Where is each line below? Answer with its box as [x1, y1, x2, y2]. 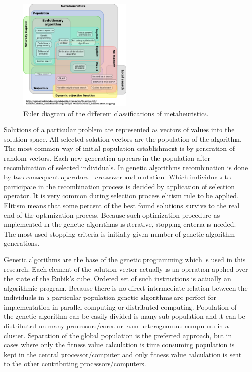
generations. [4, 238, 40, 248]
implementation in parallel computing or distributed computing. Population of [4, 301, 236, 312]
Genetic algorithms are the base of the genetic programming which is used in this [4, 254, 246, 264]
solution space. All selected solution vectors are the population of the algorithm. [4, 134, 242, 144]
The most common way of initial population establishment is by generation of [4, 143, 235, 153]
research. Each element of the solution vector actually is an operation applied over [4, 264, 248, 274]
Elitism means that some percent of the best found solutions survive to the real [4, 200, 240, 210]
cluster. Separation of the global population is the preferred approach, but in [4, 330, 232, 340]
